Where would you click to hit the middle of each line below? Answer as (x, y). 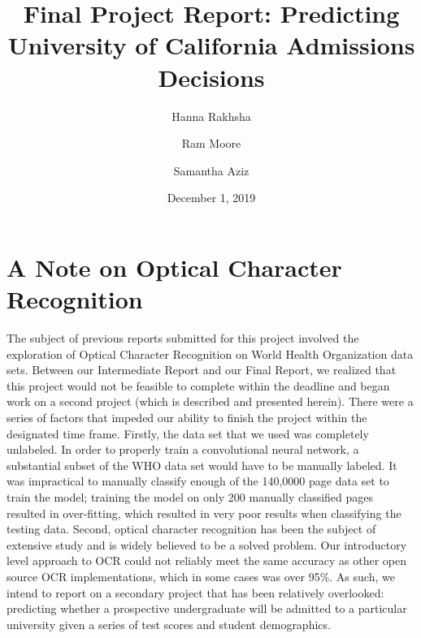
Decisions (211, 77)
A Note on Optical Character (174, 267)
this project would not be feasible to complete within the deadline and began (198, 385)
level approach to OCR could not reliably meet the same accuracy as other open (207, 560)
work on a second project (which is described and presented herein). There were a (210, 401)
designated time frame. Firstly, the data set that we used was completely (188, 433)
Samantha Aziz (211, 170)
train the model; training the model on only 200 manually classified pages (190, 496)
